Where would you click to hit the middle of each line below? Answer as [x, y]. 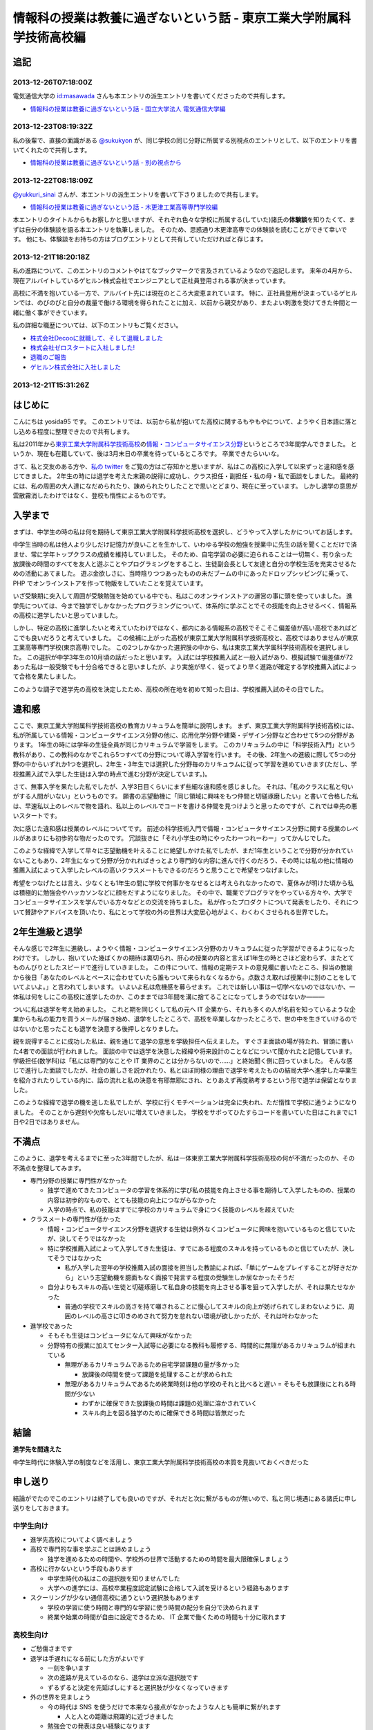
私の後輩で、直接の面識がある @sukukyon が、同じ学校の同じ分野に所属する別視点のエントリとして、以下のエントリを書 [185, 140]
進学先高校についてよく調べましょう [82, 1540]
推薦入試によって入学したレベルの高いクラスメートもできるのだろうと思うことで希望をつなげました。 [157, 870]
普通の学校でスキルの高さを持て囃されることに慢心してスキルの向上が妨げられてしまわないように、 [207, 1306]
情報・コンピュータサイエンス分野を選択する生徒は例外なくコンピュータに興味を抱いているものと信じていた [201, 1229]
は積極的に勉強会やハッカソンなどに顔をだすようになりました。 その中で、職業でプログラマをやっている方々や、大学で [183, 892]
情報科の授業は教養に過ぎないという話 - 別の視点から [106, 163]
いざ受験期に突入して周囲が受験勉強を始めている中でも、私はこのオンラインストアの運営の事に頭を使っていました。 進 [183, 596]
